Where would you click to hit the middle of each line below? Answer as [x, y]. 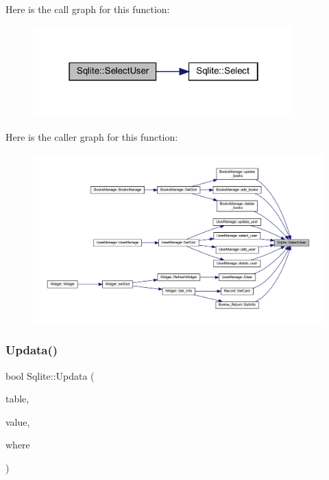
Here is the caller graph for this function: [92, 136]
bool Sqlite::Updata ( [50, 375]
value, [18, 421]
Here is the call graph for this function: [88, 9]
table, [17, 399]
